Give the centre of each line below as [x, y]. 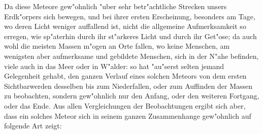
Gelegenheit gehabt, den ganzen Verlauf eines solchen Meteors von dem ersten [125, 76]
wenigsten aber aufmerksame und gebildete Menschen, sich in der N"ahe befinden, [131, 56]
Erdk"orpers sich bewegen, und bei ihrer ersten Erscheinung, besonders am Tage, [130, 16]
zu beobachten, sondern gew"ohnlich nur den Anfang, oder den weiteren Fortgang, [132, 96]
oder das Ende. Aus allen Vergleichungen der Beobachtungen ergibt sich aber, [125, 105]
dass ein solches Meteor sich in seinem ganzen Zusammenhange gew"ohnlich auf [128, 115]
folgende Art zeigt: [33, 126]
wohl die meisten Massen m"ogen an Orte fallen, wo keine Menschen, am [117, 46]
